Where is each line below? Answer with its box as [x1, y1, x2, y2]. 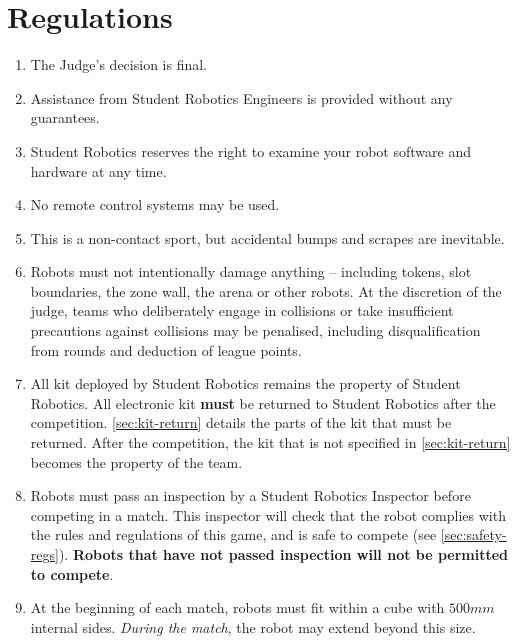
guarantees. [30, 107, 100, 128]
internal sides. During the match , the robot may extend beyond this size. [30, 616, 476, 637]
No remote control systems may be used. [30, 194, 280, 215]
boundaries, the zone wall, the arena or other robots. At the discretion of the [30, 280, 502, 301]
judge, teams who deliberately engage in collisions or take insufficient [30, 300, 454, 321]
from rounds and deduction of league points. [30, 339, 302, 360]
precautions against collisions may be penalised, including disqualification [30, 320, 481, 341]
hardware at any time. [30, 160, 167, 181]
